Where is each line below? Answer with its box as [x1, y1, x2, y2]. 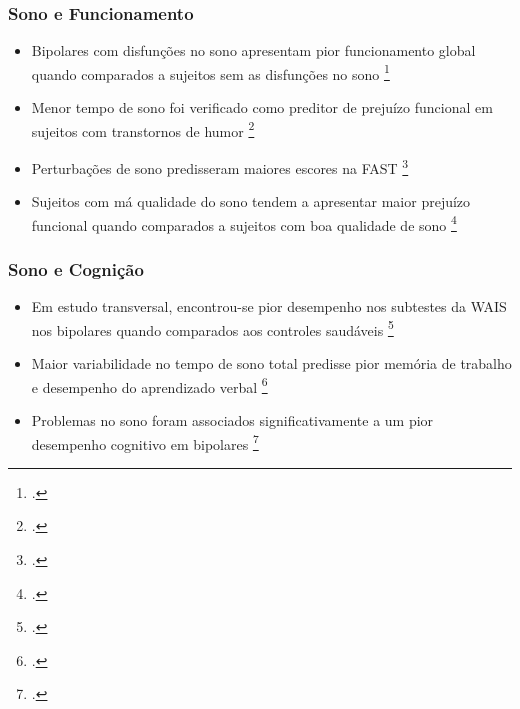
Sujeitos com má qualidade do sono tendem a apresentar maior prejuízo [31, 191, 471, 212]
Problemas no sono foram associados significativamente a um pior [31, 409, 434, 430]
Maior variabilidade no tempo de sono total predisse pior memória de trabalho [31, 353, 512, 374]
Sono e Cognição [8, 256, 144, 281]
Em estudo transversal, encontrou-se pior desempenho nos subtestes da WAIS [31, 296, 507, 317]
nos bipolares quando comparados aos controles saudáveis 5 [31, 316, 394, 340]
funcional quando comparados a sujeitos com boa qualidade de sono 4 [31, 211, 457, 235]
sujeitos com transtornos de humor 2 [31, 117, 255, 141]
